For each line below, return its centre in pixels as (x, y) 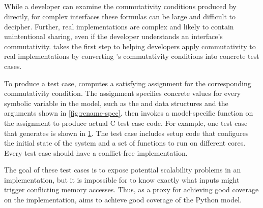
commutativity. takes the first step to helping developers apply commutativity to (130, 46)
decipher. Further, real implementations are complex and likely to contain (119, 26)
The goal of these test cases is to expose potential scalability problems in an (123, 170)
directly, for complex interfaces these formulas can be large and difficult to (120, 16)
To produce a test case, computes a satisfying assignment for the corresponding (128, 83)
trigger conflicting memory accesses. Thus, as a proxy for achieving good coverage (131, 189)
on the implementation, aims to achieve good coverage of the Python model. (123, 200)
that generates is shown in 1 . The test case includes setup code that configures (126, 133)
